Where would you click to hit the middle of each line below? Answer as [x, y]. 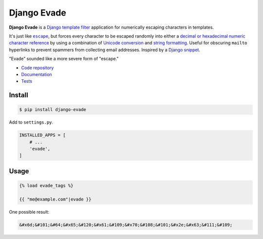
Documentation [37, 74]
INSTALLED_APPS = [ [42, 135]
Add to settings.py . [31, 122]
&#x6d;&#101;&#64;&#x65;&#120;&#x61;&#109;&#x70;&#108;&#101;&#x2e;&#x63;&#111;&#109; [126, 225]
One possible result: [29, 212]
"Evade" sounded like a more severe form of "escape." [64, 59]
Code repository [38, 68]
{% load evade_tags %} [46, 186]
